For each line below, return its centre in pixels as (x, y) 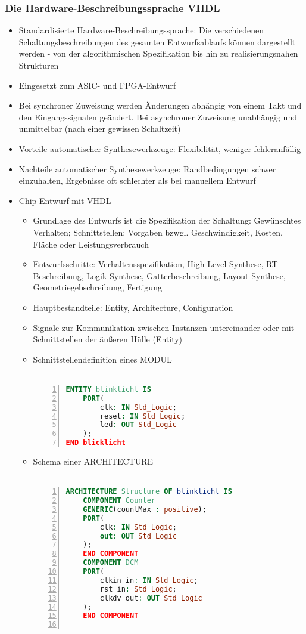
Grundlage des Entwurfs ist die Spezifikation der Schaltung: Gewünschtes (167, 220)
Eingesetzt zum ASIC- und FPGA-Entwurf (97, 85)
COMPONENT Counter (119, 501)
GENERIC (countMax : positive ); (145, 509)
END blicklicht (96, 443)
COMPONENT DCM (111, 563)
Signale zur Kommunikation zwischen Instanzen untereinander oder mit (164, 327)
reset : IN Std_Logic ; (143, 416)
